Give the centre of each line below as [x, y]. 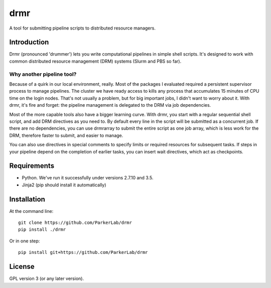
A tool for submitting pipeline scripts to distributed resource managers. [82, 28]
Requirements [32, 166]
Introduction [29, 42]
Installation [27, 199]
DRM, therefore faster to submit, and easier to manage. [66, 135]
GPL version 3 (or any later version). [47, 278]
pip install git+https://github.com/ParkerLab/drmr [83, 252]
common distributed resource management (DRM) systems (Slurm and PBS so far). [95, 61]
